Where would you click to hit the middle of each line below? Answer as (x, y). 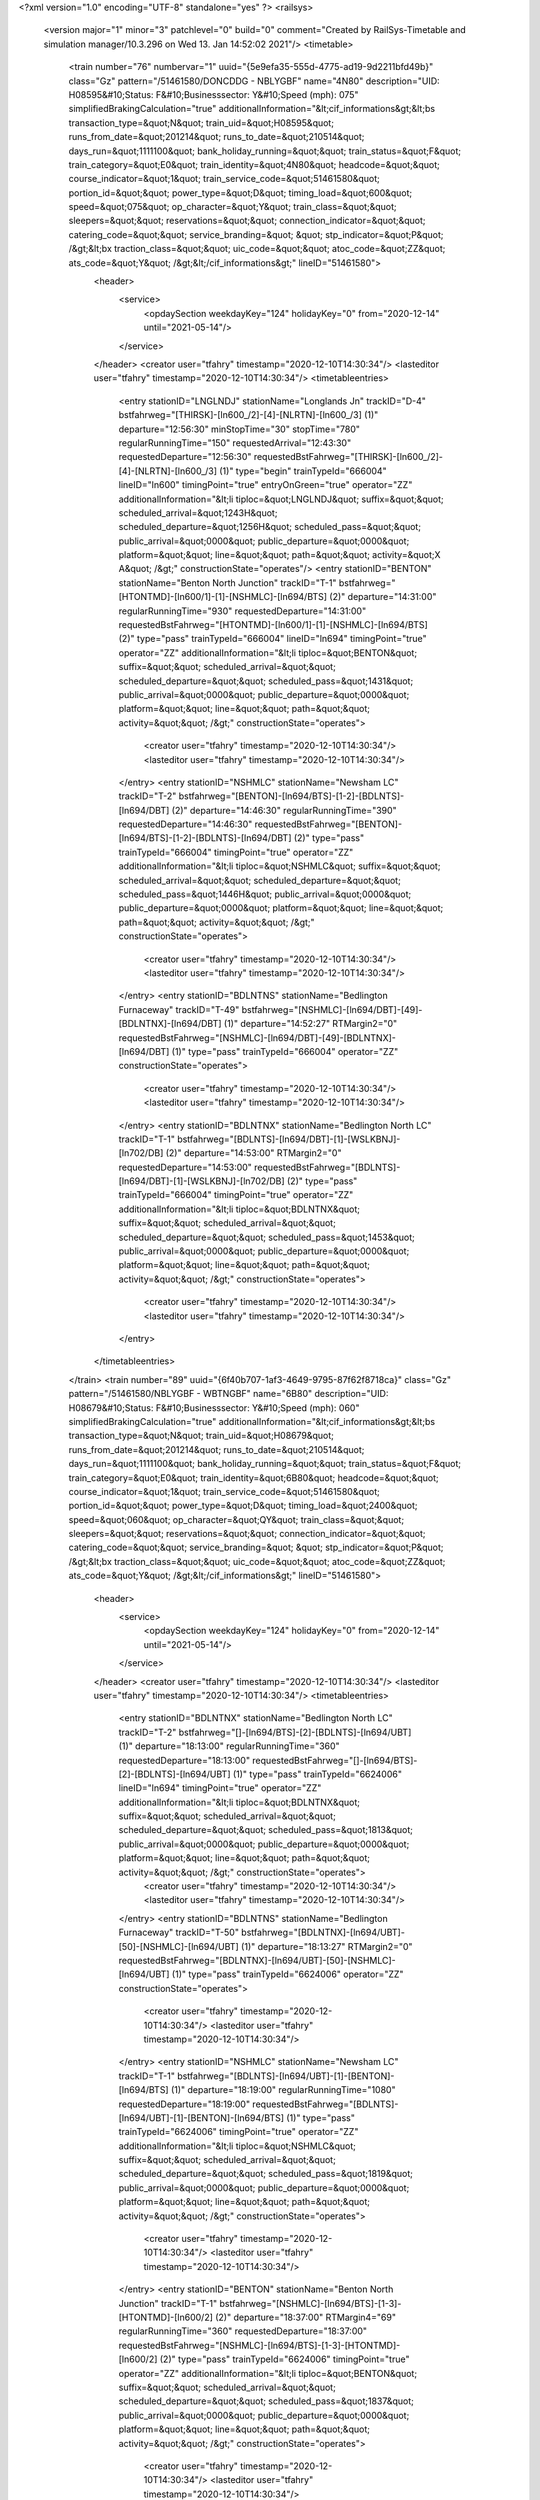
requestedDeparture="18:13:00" (184, 1760)
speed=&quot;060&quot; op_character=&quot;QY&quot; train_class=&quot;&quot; (236, 1519)
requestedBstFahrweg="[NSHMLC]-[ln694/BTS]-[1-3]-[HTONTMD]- (259, 2345)
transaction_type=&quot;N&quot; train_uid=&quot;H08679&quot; (201, 1436)
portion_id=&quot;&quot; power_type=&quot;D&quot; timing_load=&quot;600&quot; (240, 192)
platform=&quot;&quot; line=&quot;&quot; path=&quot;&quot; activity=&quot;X (279, 555)
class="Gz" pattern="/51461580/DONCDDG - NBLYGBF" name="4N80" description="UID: (254, 81)
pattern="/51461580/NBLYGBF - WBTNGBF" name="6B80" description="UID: (228, 1394)
